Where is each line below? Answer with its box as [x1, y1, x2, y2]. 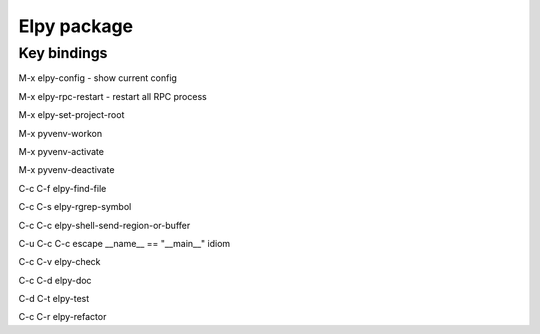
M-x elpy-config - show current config [18, 72, 177, 84]
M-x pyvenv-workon [18, 127, 103, 139]
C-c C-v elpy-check [18, 256, 101, 268]
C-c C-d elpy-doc [18, 274, 92, 286]
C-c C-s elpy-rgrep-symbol [18, 201, 132, 213]
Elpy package [18, 15, 134, 37]
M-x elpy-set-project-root [18, 109, 125, 121]
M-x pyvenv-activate [18, 145, 105, 157]
